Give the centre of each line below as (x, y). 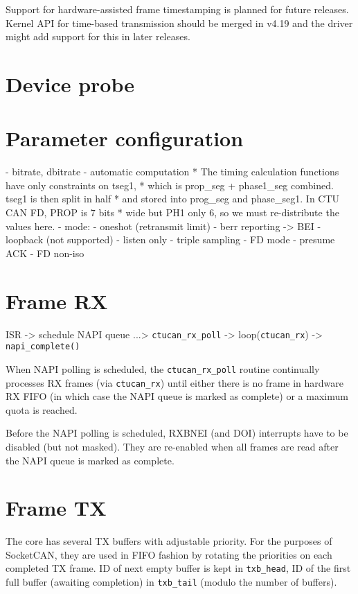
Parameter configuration (125, 138)
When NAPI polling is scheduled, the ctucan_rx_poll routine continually (163, 368)
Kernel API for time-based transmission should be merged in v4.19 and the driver (179, 23)
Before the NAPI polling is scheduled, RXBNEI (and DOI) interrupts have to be (177, 433)
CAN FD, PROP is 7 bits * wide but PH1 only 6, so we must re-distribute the (172, 212)
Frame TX (56, 508)
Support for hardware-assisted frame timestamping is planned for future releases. (177, 9)
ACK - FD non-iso (45, 253)
